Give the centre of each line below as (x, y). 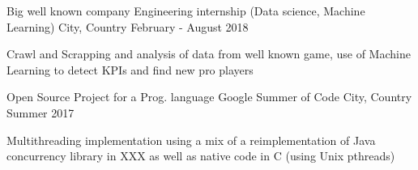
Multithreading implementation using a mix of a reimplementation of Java (191, 140)
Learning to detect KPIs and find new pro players (130, 69)
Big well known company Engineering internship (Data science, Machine (186, 11)
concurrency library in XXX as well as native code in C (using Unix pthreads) (201, 156)
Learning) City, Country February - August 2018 (128, 26)
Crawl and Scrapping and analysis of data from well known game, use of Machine (209, 54)
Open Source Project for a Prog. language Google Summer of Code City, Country (209, 97)
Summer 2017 (41, 112)
